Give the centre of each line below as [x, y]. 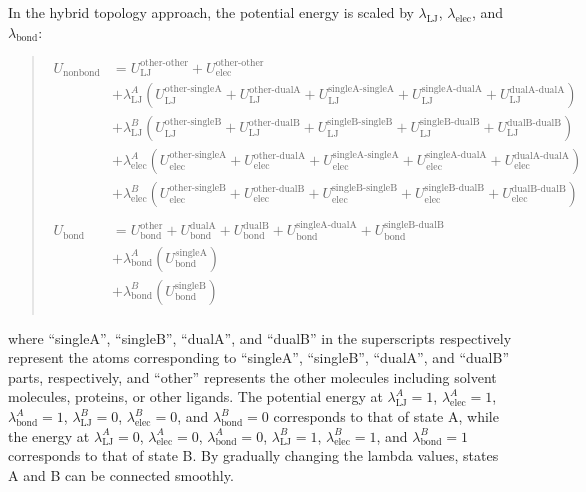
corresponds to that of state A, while [386, 416]
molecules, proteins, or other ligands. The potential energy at [195, 396]
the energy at [49, 435]
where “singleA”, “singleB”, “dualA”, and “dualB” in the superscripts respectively [260, 337]
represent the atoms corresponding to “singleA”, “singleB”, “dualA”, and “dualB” [259, 357]
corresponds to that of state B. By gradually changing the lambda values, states [253, 455]
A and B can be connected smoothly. [121, 474]
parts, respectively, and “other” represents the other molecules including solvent [252, 376]
